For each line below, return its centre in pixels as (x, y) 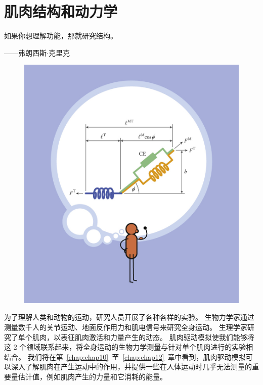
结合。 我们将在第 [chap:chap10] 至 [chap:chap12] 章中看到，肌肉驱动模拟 (125, 356)
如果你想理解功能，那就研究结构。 (61, 36)
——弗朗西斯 (25, 52)
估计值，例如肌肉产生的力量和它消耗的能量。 (92, 376)
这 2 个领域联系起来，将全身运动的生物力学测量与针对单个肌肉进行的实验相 (129, 347)
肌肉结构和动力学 (61, 11)
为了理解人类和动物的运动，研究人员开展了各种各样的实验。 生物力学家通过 (129, 317)
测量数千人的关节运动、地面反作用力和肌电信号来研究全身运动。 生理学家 (126, 327)
